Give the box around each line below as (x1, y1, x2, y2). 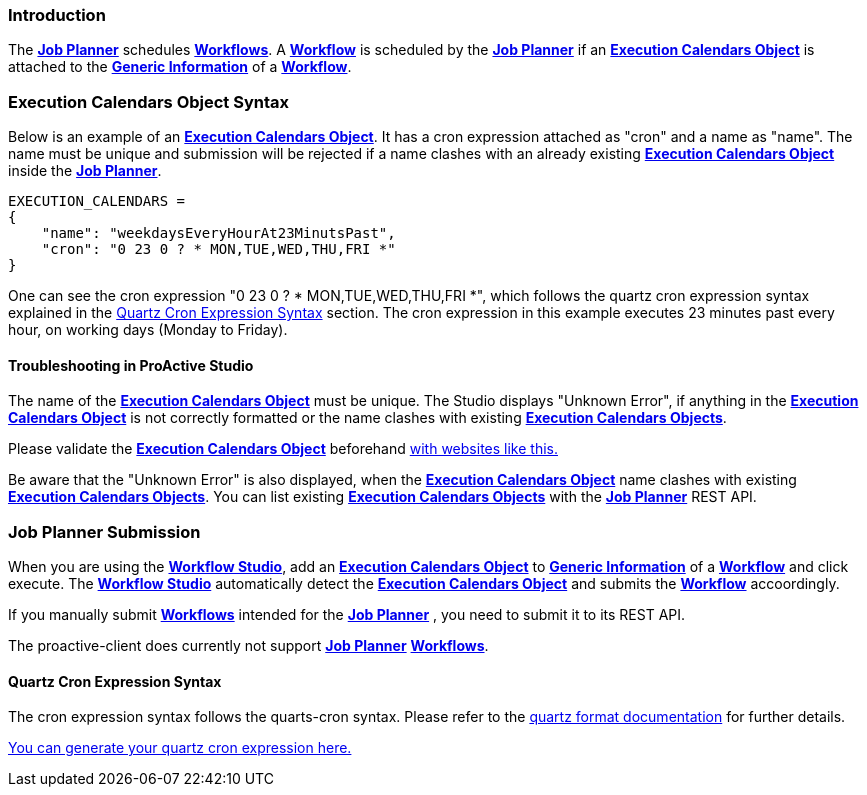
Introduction (8, 5, 106, 25)
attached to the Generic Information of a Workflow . (8, 58, 352, 76)
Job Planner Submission (8, 521, 201, 542)
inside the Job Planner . (8, 162, 162, 180)
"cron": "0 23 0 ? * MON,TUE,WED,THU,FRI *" (41, 241, 396, 258)
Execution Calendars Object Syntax (8, 91, 290, 112)
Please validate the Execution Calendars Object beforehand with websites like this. (8, 440, 558, 458)
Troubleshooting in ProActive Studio (8, 356, 254, 374)
